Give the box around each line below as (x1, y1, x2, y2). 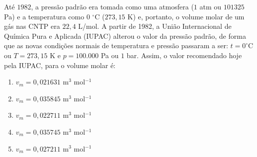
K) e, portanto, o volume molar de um (127, 11, 245, 21)
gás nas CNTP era (4, 21, 60, 31)
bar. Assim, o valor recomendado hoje (126, 50, 242, 60)
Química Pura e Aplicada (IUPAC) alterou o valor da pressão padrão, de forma (4, 30, 246, 41)
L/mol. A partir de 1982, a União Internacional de (78, 21, 232, 31)
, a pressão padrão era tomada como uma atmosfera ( (31, 1, 194, 11)
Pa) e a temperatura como (4, 11, 85, 21)
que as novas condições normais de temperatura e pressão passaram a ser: (4, 40, 228, 51)
